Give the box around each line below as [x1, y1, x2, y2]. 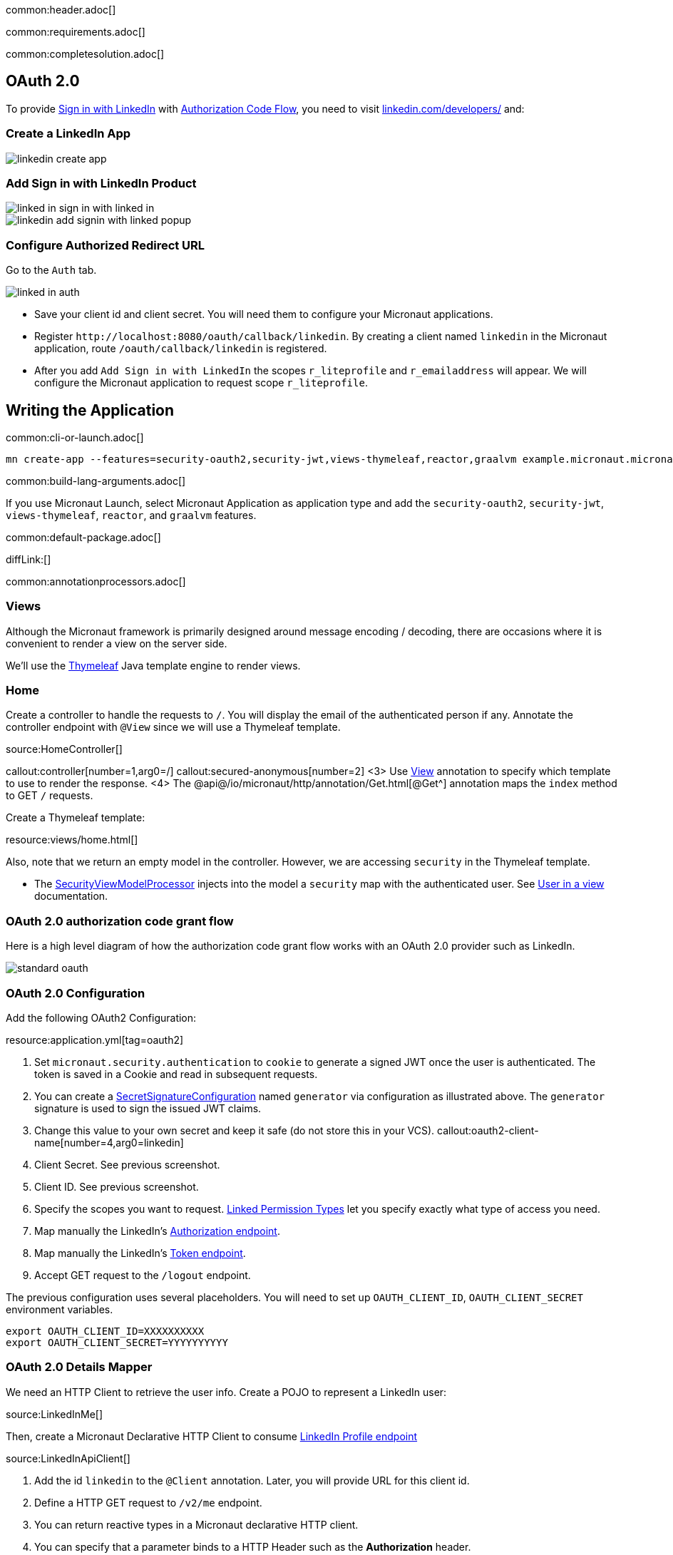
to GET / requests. [6, 789, 93, 802]
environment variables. [6, 1303, 113, 1315]
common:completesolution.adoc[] [6, 48, 165, 60]
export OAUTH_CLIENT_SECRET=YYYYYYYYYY [6, 1336, 228, 1348]
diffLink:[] [6, 553, 51, 565]
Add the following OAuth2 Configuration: [6, 1011, 197, 1024]
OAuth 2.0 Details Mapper [6, 1360, 153, 1375]
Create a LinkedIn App [6, 126, 131, 141]
